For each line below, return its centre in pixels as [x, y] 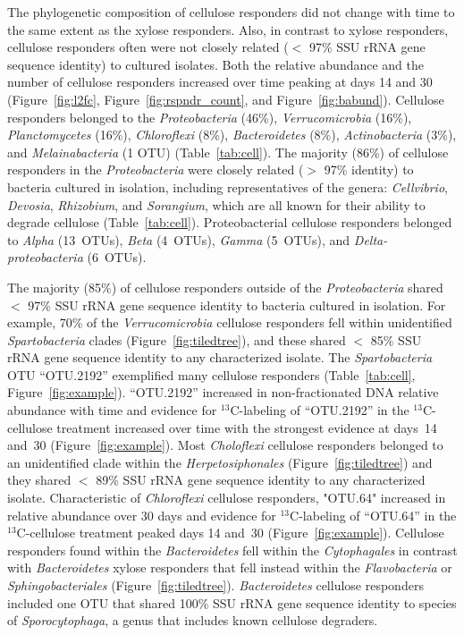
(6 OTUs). [117, 257]
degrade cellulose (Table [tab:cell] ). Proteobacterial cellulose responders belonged [230, 222]
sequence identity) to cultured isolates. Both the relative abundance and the [216, 64]
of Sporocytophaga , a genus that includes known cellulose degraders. [193, 620]
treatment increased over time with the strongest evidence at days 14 [247, 427]
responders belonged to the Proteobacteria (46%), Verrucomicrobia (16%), [210, 117]
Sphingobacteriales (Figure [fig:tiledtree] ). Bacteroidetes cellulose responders [215, 585]
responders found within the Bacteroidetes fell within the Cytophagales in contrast [232, 550]
